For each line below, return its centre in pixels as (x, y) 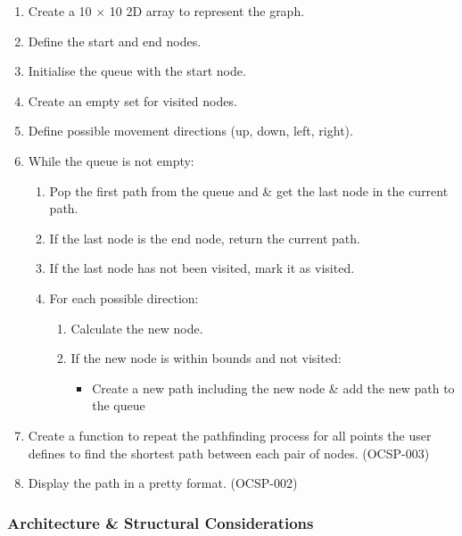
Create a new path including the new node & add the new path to (273, 388)
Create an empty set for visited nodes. (132, 100)
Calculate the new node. (137, 328)
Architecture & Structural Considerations (161, 522)
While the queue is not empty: (111, 160)
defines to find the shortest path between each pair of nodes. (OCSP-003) (229, 453)
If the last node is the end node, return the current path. (205, 238)
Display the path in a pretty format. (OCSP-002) (163, 483)
